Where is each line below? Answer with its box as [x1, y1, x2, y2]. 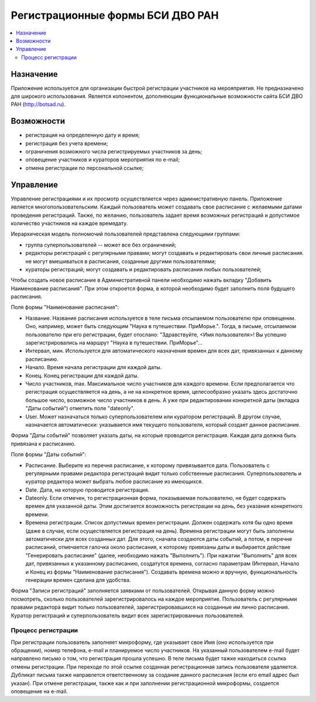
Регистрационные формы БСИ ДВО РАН [11, 9, 219, 22]
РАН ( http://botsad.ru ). [11, 101, 66, 108]
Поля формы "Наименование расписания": [11, 304, 119, 311]
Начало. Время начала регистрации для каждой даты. [25, 364, 162, 371]
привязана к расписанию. [11, 440, 76, 447]
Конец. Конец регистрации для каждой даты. [25, 372, 139, 379]
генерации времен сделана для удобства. [25, 576, 131, 583]
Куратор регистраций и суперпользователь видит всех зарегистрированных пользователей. [11, 612, 244, 619]
